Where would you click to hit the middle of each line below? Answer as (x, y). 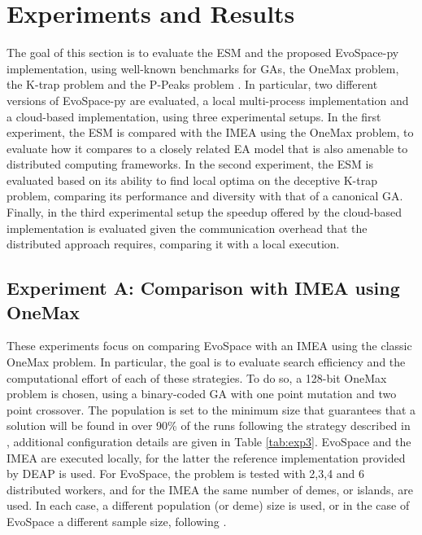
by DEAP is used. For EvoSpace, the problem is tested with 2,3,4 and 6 (186, 474)
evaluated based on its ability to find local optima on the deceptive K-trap (192, 180)
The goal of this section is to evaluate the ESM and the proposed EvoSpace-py (203, 53)
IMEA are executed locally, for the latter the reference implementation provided (206, 457)
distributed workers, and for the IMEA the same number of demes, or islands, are (210, 489)
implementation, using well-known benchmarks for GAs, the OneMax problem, (203, 68)
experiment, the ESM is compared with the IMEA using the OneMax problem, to (210, 132)
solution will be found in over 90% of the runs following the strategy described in (209, 425)
